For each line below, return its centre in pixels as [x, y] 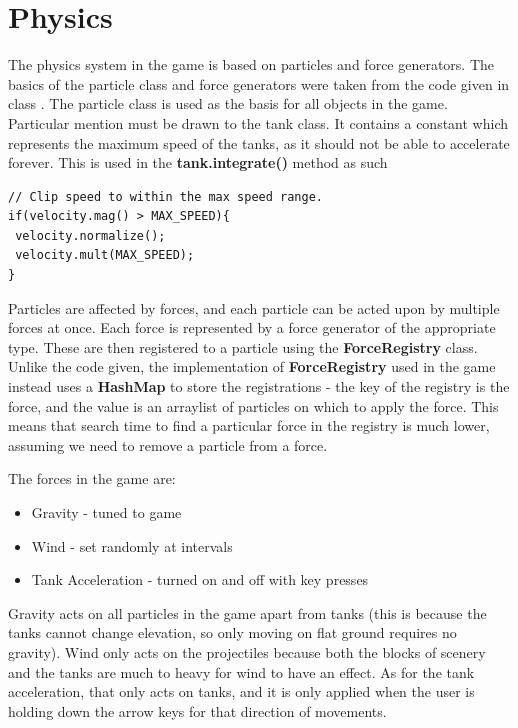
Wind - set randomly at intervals [132, 545]
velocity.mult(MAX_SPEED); [105, 255]
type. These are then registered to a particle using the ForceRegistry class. [243, 346]
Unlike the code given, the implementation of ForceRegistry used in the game [252, 366]
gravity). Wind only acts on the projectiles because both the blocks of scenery [247, 651]
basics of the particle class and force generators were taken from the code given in [259, 83]
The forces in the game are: [92, 478]
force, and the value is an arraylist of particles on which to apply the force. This [253, 405]
